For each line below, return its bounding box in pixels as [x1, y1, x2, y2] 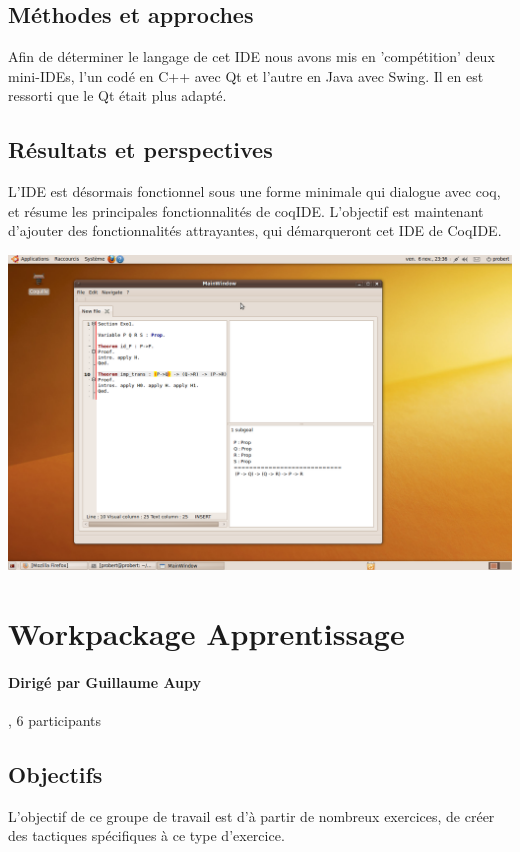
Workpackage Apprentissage [8, 612, 405, 653]
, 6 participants [8, 709, 102, 730]
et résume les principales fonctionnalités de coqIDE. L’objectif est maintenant [8, 200, 484, 221]
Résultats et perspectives [8, 134, 273, 165]
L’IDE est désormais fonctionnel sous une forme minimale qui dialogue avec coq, [8, 181, 501, 202]
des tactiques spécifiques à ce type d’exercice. [8, 825, 285, 846]
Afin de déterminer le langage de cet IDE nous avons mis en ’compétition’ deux [8, 46, 495, 67]
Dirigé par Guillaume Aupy [8, 671, 202, 692]
